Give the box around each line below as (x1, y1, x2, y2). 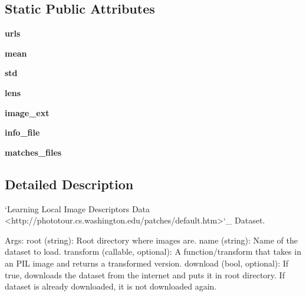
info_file (5, 126, 40, 139)
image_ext (5, 106, 50, 119)
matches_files (5, 146, 62, 158)
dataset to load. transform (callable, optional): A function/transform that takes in (5, 245, 301, 258)
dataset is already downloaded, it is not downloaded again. (5, 280, 217, 292)
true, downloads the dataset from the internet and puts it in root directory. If (5, 268, 285, 281)
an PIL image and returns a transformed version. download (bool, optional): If (5, 256, 289, 269)
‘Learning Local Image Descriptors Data (5, 202, 150, 215)
